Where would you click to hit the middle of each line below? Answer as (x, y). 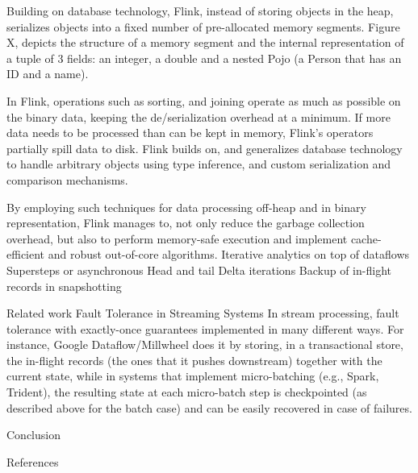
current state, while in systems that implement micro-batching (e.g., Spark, (193, 376)
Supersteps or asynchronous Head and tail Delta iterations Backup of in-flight (199, 270)
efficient (26, 254)
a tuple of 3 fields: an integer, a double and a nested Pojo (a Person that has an (204, 58)
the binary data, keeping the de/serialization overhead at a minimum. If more (199, 116)
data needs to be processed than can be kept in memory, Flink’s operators (190, 133)
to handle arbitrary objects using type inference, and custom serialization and (199, 164)
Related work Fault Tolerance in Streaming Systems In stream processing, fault (203, 313)
